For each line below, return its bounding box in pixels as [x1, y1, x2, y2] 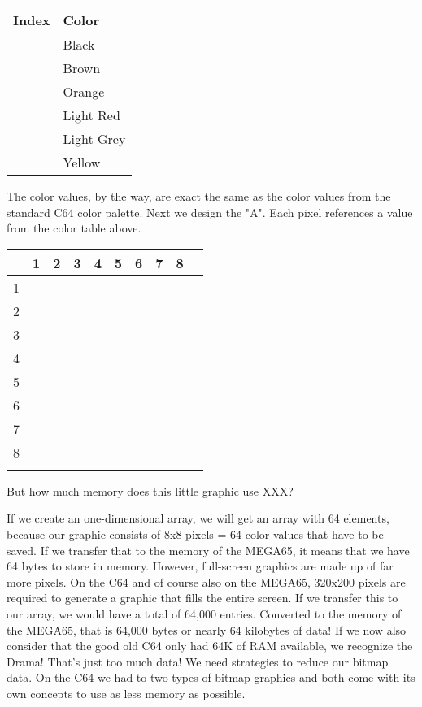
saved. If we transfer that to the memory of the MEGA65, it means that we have [7, 541, 410, 558]
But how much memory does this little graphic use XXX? [7, 482, 294, 499]
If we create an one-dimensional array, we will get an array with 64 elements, [7, 510, 389, 527]
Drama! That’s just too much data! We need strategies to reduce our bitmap [7, 653, 389, 670]
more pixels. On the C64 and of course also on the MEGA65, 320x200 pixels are [7, 573, 406, 590]
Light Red [63, 106, 120, 124]
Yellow [63, 153, 101, 171]
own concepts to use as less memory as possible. [7, 684, 246, 701]
